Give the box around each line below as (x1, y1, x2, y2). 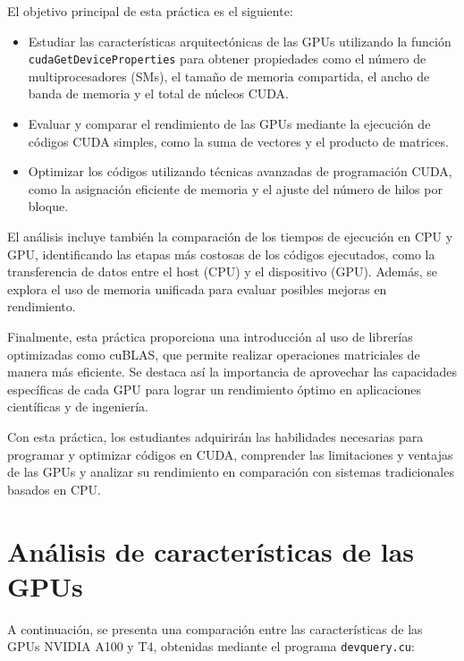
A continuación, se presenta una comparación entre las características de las (7, 619, 423, 638)
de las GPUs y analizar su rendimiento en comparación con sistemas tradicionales (7, 462, 454, 481)
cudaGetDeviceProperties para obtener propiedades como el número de (28, 49, 426, 68)
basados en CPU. (7, 479, 101, 498)
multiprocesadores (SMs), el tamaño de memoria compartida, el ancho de (28, 66, 430, 85)
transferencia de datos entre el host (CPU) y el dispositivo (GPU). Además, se (7, 262, 437, 281)
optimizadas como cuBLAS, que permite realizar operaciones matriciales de (7, 344, 420, 363)
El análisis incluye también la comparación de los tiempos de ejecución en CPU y (7, 227, 453, 245)
